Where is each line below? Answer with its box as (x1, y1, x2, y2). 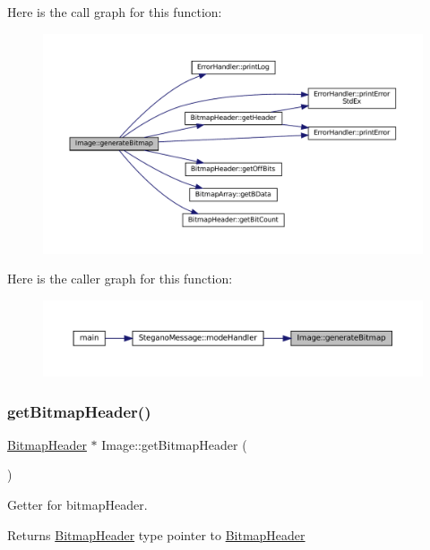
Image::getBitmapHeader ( (101, 435, 247, 453)
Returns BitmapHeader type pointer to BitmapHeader (7, 525, 305, 544)
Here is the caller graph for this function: (7, 269, 233, 288)
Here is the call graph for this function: (7, 3, 222, 21)
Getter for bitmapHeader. (7, 495, 148, 514)
